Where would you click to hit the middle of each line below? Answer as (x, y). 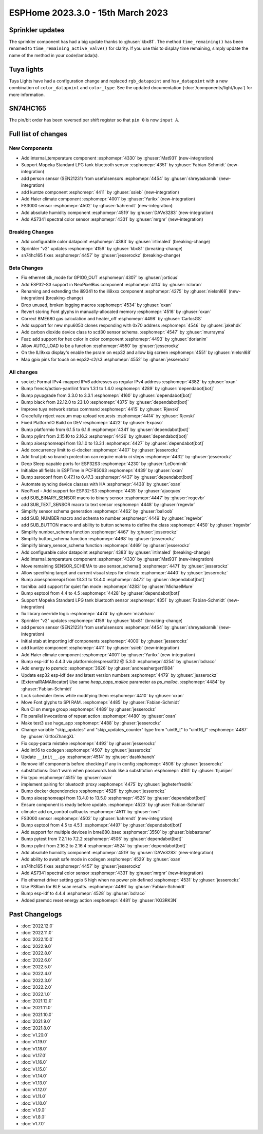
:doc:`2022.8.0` (37, 953)
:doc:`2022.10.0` (38, 939)
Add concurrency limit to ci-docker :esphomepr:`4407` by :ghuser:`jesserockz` (100, 450)
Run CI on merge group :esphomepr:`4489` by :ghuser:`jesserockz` (89, 709)
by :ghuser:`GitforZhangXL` (48, 737)
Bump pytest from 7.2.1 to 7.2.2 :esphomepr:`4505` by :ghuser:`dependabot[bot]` (102, 839)
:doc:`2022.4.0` (37, 974)
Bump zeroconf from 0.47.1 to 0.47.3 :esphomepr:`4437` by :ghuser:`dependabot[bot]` (108, 477)
